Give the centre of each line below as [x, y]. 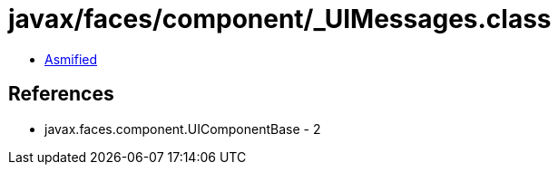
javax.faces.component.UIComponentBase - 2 [183, 129]
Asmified [71, 59]
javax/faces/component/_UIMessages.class [280, 19]
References [61, 94]
